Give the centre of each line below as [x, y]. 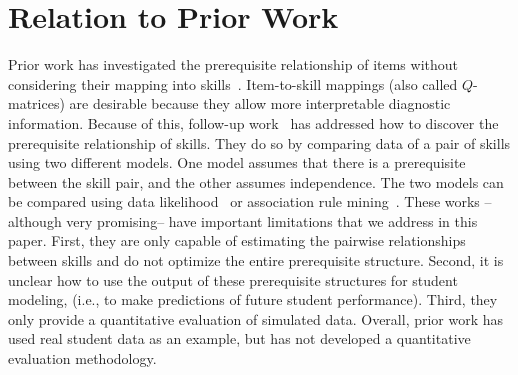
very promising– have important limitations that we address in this [272, 220]
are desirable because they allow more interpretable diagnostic [260, 103]
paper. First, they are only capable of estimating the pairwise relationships [237, 240]
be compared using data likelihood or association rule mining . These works [244, 201]
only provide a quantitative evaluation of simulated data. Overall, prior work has [256, 318]
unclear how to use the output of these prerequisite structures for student [233, 279]
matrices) [36, 103]
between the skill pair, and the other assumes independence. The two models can [256, 181]
